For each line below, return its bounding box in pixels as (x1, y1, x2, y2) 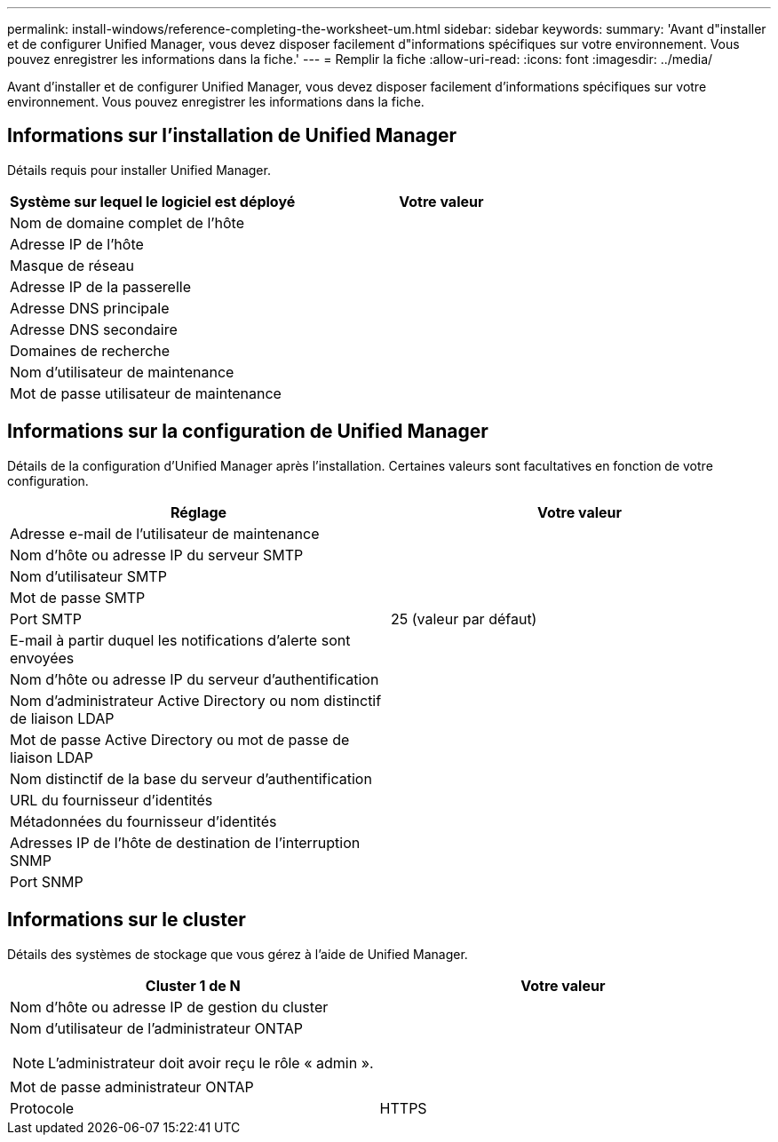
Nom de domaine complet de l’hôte (10, 213, 244, 232)
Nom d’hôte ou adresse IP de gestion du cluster (10, 997, 329, 1016)
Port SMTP (10, 609, 82, 628)
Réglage (170, 503, 227, 521)
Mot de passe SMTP (10, 588, 146, 607)
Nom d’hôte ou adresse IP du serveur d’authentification (10, 670, 379, 688)
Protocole (10, 1098, 75, 1117)
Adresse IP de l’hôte (10, 234, 144, 253)
